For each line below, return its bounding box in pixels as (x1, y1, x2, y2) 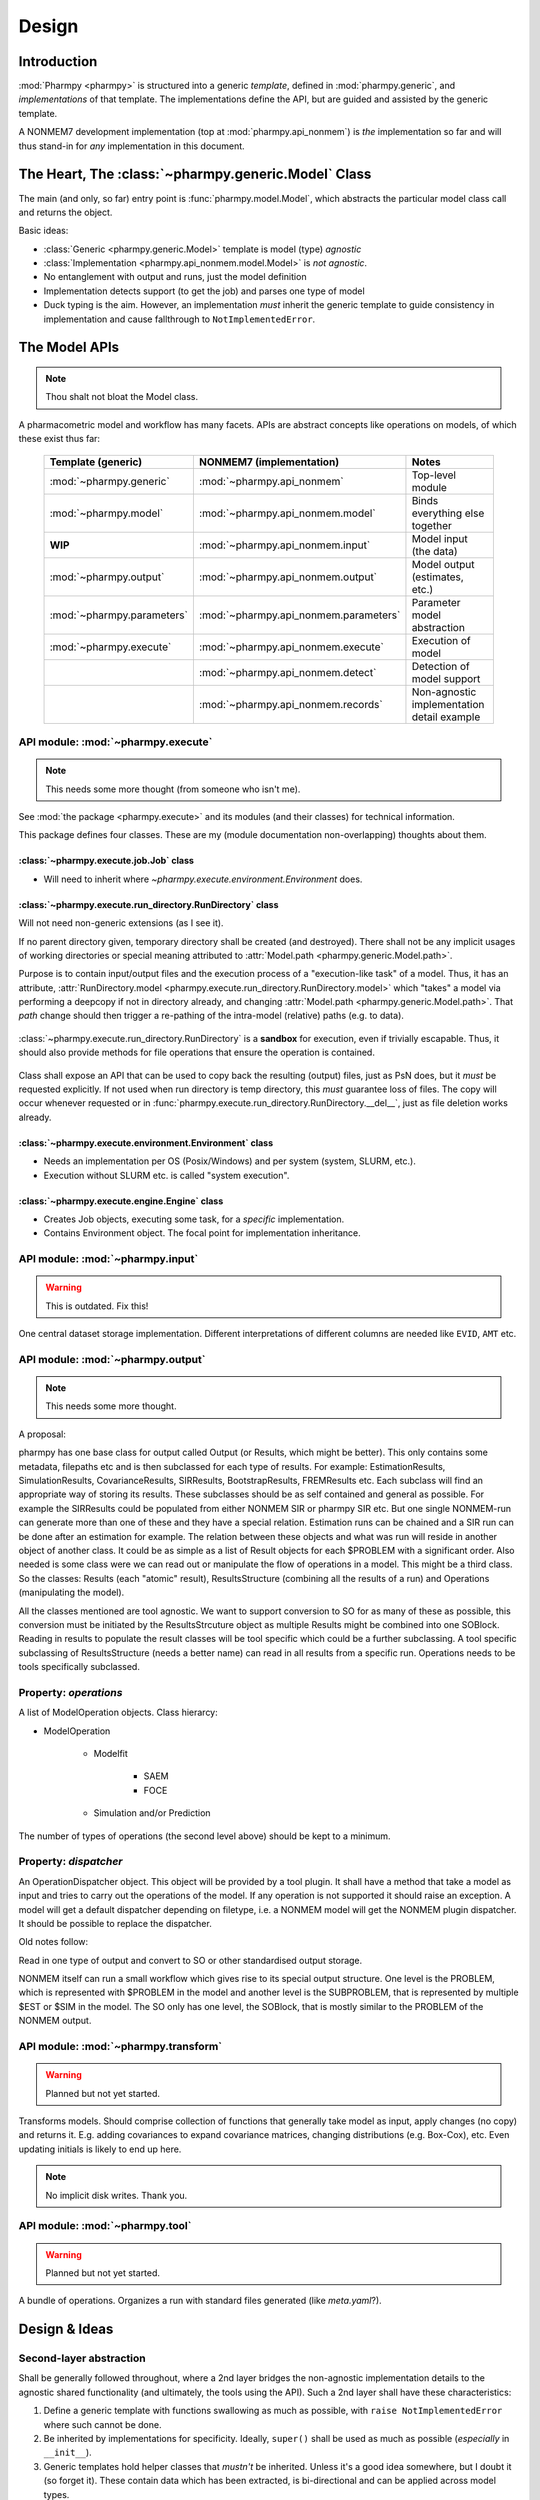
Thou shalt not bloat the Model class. (45, 391, 199, 403)
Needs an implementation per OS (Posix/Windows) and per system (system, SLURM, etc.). (43, 1155, 417, 1167)
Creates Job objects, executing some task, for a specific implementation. (43, 1213, 345, 1225)
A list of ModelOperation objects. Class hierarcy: (18, 1706, 219, 1719)
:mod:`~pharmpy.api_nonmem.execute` (198, 640, 384, 654)
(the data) (411, 544, 459, 558)
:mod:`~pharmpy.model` (49, 506, 164, 520)
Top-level (411, 468, 457, 482)
